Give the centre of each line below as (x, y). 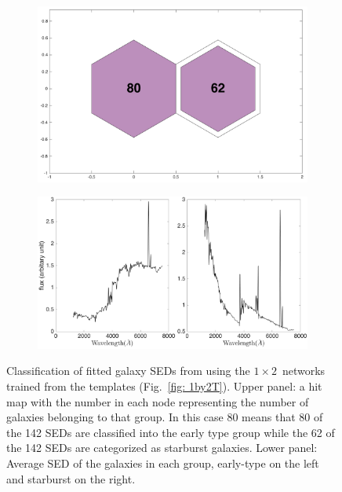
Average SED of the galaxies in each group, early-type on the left (163, 463)
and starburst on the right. (71, 478)
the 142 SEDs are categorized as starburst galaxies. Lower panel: (162, 448)
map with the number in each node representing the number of (158, 401)
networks (304, 371)
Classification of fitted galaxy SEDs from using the (128, 371)
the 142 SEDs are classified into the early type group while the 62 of (171, 432)
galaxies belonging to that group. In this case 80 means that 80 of (165, 417)
